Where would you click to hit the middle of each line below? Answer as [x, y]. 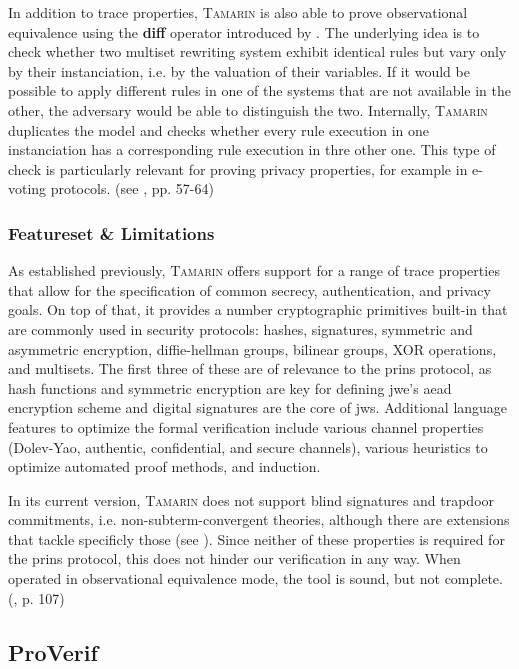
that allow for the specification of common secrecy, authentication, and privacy [249, 289]
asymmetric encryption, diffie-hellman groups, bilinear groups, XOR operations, [252, 348]
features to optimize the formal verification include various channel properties [246, 426]
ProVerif [53, 651]
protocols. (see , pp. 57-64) [132, 188]
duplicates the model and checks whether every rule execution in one [219, 129]
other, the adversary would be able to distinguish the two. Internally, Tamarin [248, 109]
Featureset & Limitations [111, 232]
